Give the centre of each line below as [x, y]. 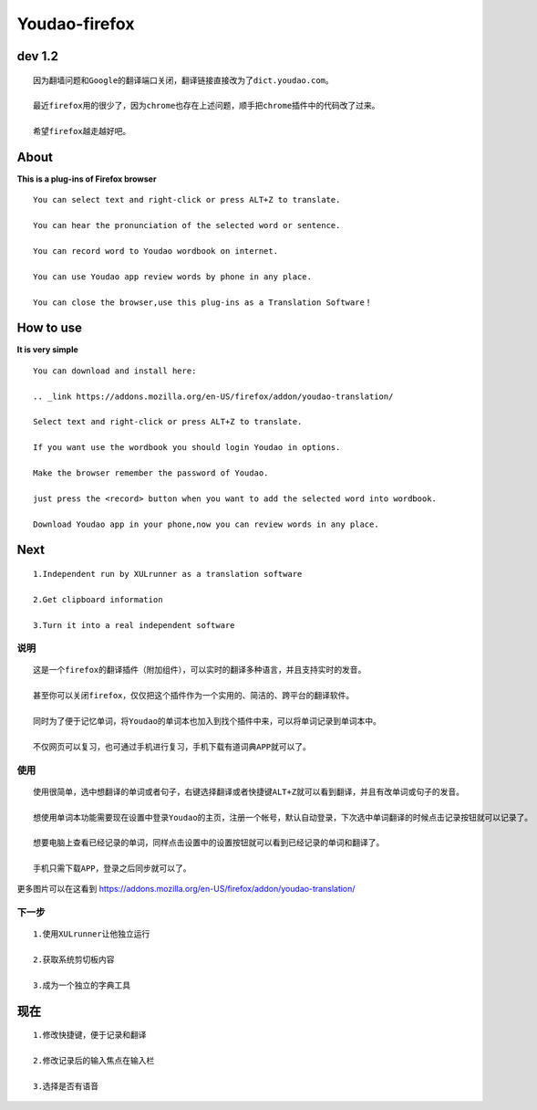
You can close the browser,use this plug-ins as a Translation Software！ [203, 302]
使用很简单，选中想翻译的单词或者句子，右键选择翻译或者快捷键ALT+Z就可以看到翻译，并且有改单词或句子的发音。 [249, 791]
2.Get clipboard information [98, 599]
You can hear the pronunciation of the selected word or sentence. [187, 225]
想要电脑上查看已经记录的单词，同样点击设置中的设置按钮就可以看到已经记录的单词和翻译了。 [209, 843]
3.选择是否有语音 [66, 1086]
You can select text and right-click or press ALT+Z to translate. [187, 200]
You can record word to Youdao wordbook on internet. [155, 251]
